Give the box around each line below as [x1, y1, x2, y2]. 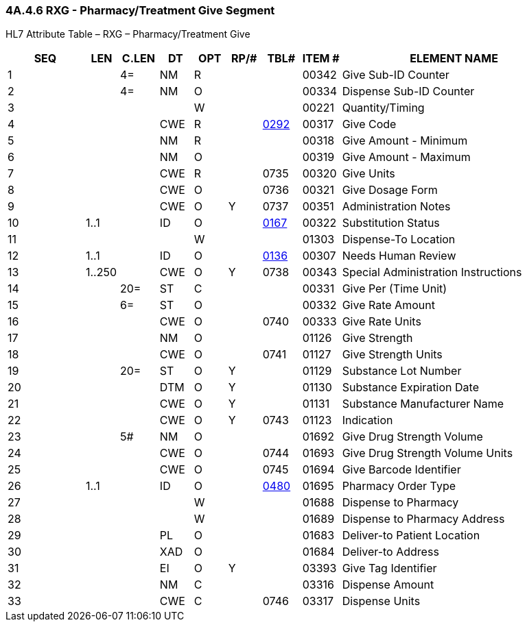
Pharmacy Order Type [342, 479, 456, 493]
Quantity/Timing [342, 101, 425, 115]
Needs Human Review [342, 249, 456, 263]
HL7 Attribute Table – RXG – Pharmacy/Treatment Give [5, 28, 250, 40]
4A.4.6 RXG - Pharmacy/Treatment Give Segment [5, 3, 275, 17]
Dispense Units [342, 594, 421, 608]
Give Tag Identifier [342, 561, 437, 576]
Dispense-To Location [342, 232, 456, 247]
